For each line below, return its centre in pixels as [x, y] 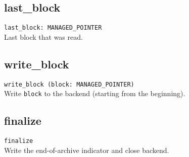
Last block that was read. [43, 36]
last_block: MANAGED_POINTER [53, 28]
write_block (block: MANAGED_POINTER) [69, 84]
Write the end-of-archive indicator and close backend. [87, 150]
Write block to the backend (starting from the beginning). [95, 93]
